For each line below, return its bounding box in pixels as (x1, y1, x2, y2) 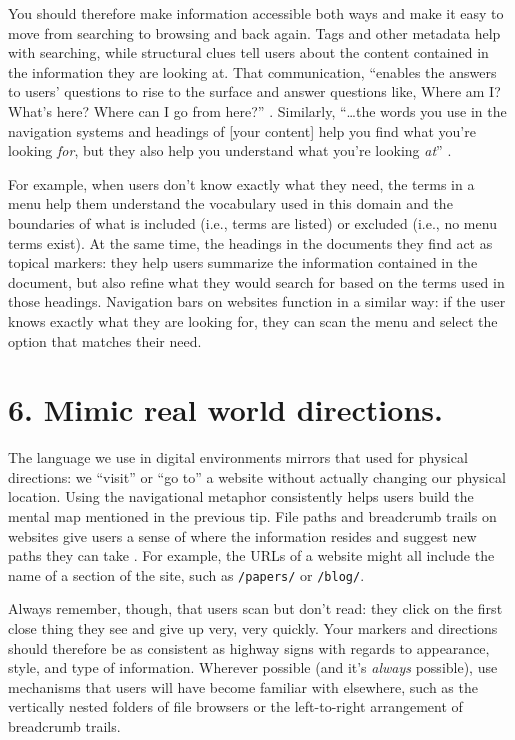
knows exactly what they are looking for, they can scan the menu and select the (8, 310, 498, 331)
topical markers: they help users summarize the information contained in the (8, 252, 478, 273)
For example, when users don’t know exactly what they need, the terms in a (8, 173, 475, 194)
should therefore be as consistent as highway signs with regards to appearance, (8, 637, 490, 658)
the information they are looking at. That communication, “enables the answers (8, 61, 497, 82)
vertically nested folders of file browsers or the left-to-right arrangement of (8, 696, 463, 717)
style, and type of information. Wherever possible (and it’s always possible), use (8, 657, 498, 678)
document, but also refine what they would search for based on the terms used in (8, 271, 505, 292)
